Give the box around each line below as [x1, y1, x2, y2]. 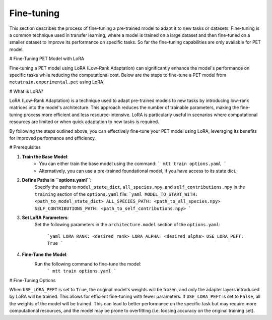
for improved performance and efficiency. [9, 135, 96, 141]
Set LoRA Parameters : [22, 215, 69, 221]
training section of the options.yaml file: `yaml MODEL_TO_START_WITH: [34, 191, 198, 197]
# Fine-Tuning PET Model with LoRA [9, 56, 85, 62]
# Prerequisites [9, 144, 41, 150]
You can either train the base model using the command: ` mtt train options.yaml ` [39, 161, 227, 167]
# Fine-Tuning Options [9, 277, 56, 283]
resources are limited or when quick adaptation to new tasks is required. [9, 119, 160, 125]
